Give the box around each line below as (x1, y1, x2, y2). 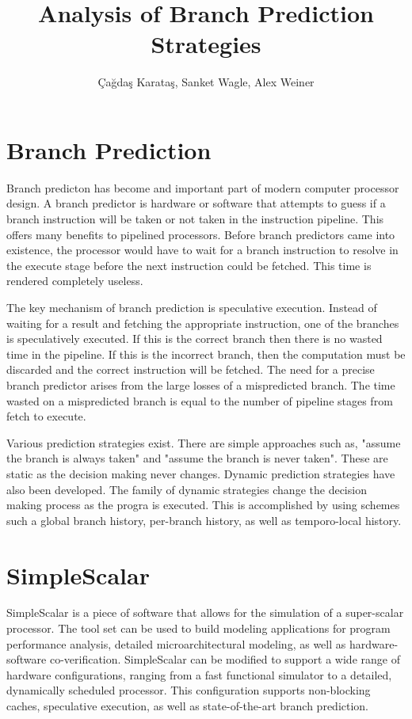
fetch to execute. (6, 408, 86, 424)
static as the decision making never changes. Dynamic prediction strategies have (6, 465, 395, 481)
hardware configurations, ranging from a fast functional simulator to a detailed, (6, 666, 392, 683)
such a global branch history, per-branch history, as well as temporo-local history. (6, 512, 402, 528)
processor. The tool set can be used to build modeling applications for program (6, 620, 391, 637)
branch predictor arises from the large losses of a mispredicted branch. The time (6, 376, 395, 393)
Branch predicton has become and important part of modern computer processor (6, 179, 399, 196)
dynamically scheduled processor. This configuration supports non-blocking (6, 682, 371, 698)
